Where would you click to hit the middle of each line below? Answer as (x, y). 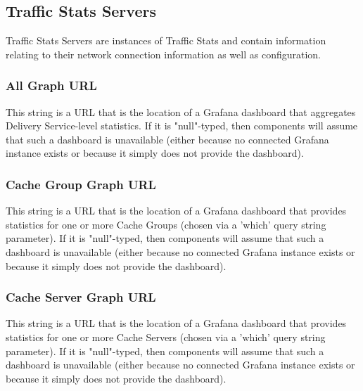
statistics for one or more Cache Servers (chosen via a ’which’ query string (166, 336)
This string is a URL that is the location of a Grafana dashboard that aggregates (181, 111)
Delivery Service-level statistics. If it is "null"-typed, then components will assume (182, 126)
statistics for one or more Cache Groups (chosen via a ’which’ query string (166, 224)
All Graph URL (51, 85)
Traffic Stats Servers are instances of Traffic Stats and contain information (166, 40)
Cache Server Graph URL (81, 297)
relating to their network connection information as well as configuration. (163, 54)
